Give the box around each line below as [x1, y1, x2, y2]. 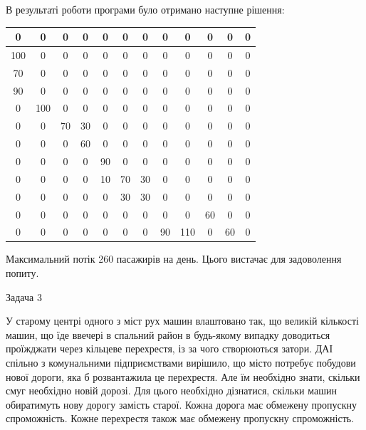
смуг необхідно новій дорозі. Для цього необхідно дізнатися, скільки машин [6, 383, 337, 398]
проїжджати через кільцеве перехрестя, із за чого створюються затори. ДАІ [6, 341, 333, 356]
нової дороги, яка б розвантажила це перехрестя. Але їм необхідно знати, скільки [6, 369, 360, 384]
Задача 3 [6, 289, 42, 304]
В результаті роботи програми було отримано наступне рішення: [6, 2, 285, 16]
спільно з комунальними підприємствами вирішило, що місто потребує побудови [6, 355, 356, 370]
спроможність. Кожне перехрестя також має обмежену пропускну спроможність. [6, 411, 355, 426]
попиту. [6, 266, 39, 280]
